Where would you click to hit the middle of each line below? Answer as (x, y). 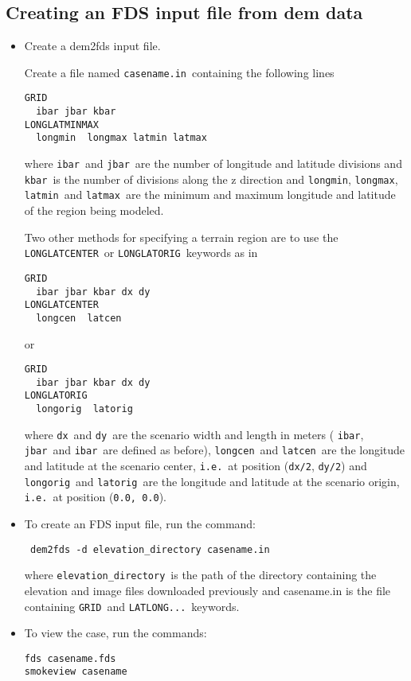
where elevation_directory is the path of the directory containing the (200, 575)
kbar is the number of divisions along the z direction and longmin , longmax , (211, 179)
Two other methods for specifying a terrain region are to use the (181, 237)
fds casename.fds (70, 658)
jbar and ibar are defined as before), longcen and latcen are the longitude (215, 450)
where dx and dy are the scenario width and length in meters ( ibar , (194, 434)
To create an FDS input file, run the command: (140, 524)
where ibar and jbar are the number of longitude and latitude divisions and (213, 163)
